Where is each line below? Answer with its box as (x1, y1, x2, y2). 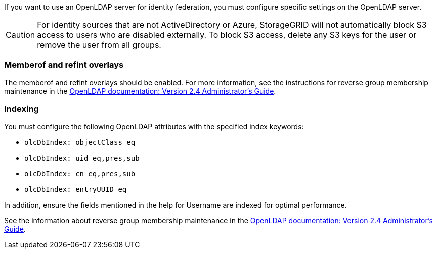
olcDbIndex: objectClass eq (24, 138, 136, 146)
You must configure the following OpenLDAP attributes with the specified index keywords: (4, 122, 304, 131)
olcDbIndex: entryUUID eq (24, 185, 127, 193)
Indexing (4, 104, 39, 114)
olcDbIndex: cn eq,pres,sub (24, 169, 136, 178)
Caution (6, 30, 35, 40)
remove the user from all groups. (37, 40, 161, 50)
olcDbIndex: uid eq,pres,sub (24, 154, 140, 162)
